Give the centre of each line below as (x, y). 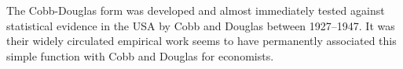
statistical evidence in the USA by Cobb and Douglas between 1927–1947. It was (201, 25)
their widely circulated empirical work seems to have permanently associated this (201, 41)
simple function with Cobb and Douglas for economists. (140, 55)
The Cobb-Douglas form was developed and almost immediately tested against (196, 10)
